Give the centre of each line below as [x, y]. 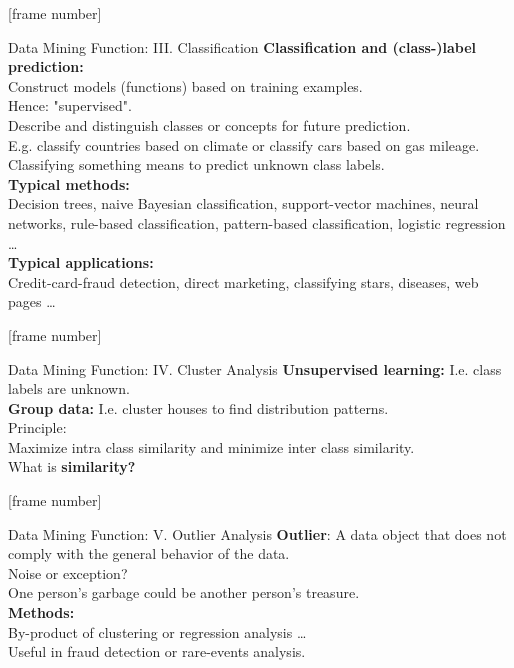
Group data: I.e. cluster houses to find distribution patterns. [198, 407]
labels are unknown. [69, 388]
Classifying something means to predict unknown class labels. [196, 164]
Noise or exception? [68, 572]
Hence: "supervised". [70, 105]
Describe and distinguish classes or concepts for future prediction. [209, 124]
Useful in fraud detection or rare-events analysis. [157, 651]
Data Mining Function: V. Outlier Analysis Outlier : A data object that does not [257, 533]
